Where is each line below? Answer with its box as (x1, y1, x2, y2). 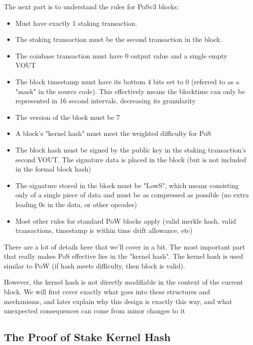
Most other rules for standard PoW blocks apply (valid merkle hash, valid (15, 215, 236, 226)
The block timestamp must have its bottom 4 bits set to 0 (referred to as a (15, 76, 239, 86)
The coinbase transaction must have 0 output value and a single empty (15, 50, 228, 60)
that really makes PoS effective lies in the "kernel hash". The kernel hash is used (4, 251, 243, 261)
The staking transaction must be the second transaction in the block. (15, 34, 222, 44)
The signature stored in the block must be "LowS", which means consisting (15, 180, 239, 190)
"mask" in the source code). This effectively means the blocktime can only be (15, 86, 245, 96)
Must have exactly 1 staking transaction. (15, 18, 137, 28)
